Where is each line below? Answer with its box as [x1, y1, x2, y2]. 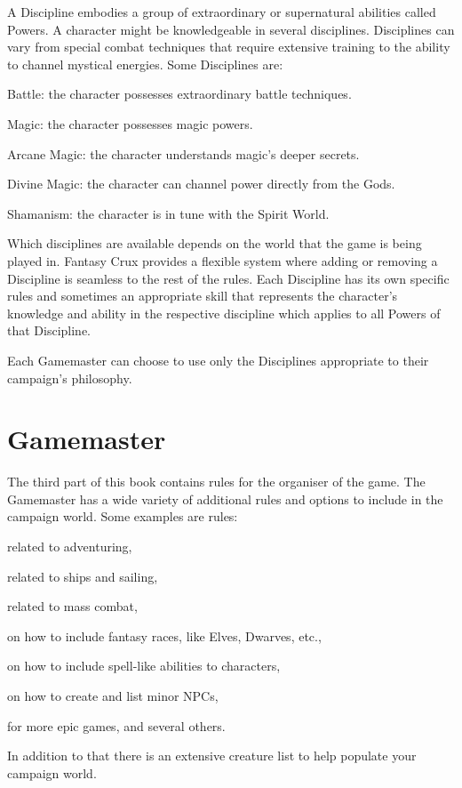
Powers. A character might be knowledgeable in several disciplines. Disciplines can [7, 20, 455, 38]
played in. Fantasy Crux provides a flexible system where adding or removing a [7, 251, 438, 269]
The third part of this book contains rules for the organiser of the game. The [7, 472, 426, 491]
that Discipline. [7, 321, 92, 340]
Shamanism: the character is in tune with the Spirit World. [7, 204, 330, 222]
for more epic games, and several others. [7, 716, 226, 735]
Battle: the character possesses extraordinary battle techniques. [7, 84, 352, 103]
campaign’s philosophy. [7, 368, 132, 387]
